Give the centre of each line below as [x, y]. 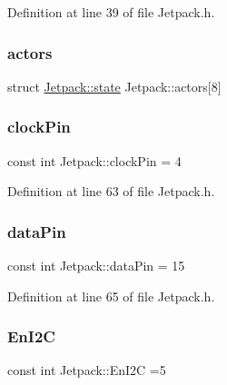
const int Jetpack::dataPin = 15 [96, 266]
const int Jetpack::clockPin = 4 [94, 160]
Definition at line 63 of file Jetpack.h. [111, 191]
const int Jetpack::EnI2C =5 [87, 370]
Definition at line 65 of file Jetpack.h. [111, 296]
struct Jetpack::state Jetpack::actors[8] [114, 86]
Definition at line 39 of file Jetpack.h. [111, 12]
